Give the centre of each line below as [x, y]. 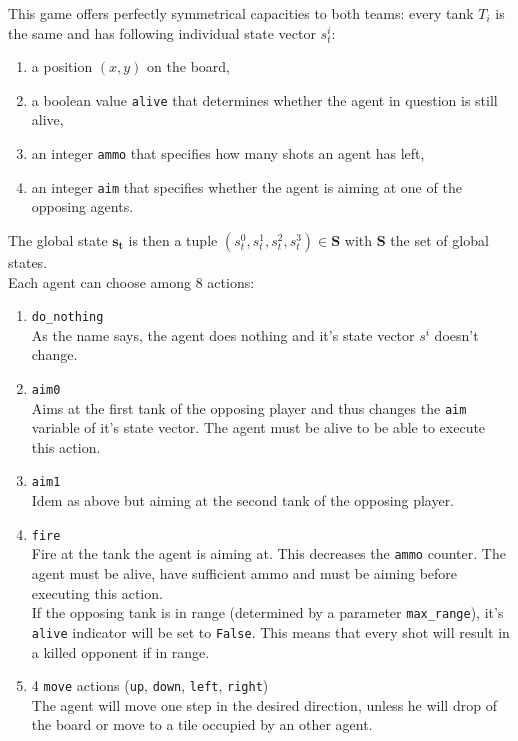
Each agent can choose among [100, 281]
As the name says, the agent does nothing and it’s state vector [223, 334]
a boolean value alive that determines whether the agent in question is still [264, 99]
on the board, [188, 66]
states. [28, 261]
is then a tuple [173, 239]
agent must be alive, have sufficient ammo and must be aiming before [244, 573]
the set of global [439, 239]
